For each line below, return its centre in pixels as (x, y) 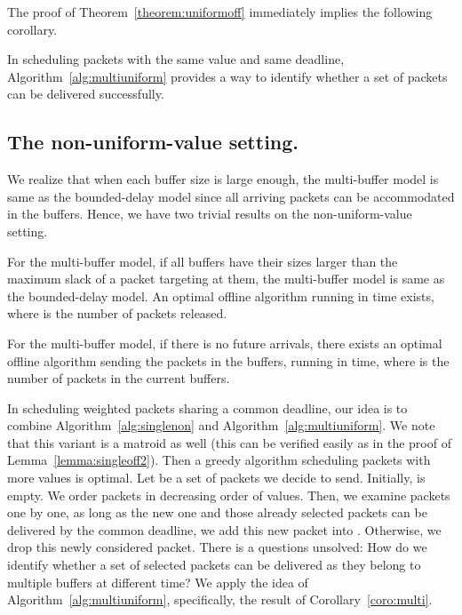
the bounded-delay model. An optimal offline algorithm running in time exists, (221, 296)
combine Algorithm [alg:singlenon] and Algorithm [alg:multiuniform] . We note (221, 425)
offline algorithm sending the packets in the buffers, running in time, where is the (228, 360)
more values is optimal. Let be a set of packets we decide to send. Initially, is (216, 478)
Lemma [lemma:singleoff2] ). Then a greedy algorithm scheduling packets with (219, 460)
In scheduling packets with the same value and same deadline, (176, 59)
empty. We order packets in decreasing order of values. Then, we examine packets (229, 495)
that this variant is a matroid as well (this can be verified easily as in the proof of (229, 442)
